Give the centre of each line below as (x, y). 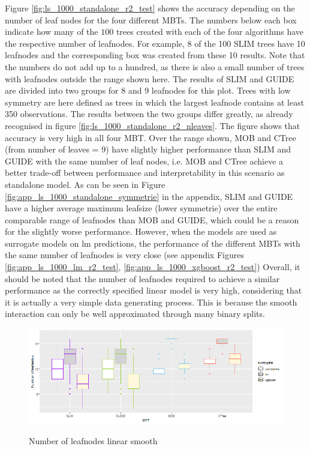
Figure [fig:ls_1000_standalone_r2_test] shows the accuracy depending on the (150, 8)
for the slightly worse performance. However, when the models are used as (141, 231)
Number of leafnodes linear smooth (93, 440)
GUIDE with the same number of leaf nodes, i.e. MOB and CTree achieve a (144, 161)
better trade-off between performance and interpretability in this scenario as (145, 173)
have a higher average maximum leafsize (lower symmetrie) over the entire (141, 208)
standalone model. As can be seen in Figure (85, 184)
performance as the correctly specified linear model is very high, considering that (154, 290)
